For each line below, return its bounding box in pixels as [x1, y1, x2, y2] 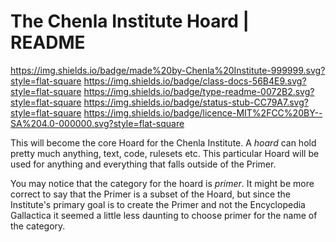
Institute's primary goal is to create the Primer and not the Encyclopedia [10, 198, 306, 210]
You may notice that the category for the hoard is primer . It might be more [10, 177, 315, 189]
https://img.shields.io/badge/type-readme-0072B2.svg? [83, 85, 315, 97]
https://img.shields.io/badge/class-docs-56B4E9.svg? [83, 75, 307, 87]
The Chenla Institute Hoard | [10, 10, 250, 33]
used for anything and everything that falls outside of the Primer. [10, 158, 277, 170]
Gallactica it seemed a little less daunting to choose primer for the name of [10, 209, 318, 221]
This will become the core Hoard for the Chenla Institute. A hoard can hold [10, 136, 317, 149]
